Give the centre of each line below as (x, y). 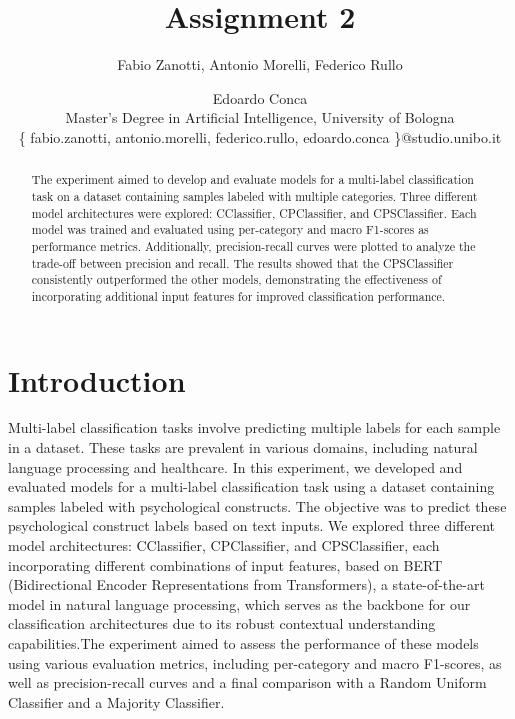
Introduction (97, 379)
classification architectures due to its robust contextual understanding (222, 623)
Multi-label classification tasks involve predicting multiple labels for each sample (254, 427)
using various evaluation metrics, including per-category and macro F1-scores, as (255, 662)
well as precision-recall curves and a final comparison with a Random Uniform (247, 682)
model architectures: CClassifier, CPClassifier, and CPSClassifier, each (224, 545)
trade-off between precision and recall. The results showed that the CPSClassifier (242, 262)
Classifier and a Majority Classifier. (116, 701)
